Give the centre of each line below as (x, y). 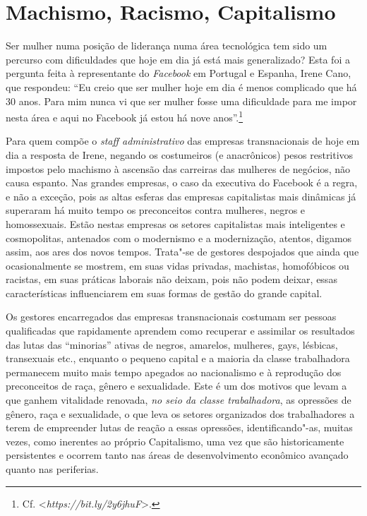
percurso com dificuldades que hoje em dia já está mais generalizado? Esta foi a (178, 59)
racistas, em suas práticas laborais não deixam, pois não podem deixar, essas (172, 279)
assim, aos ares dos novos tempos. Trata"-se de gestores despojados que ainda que (182, 252)
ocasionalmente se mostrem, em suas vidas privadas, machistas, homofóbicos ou (178, 265)
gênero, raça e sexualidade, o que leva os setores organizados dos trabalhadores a (180, 413)
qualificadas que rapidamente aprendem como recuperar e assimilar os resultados (180, 331)
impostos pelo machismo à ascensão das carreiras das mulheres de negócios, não (178, 168)
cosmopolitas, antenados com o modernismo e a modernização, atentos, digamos (179, 238)
